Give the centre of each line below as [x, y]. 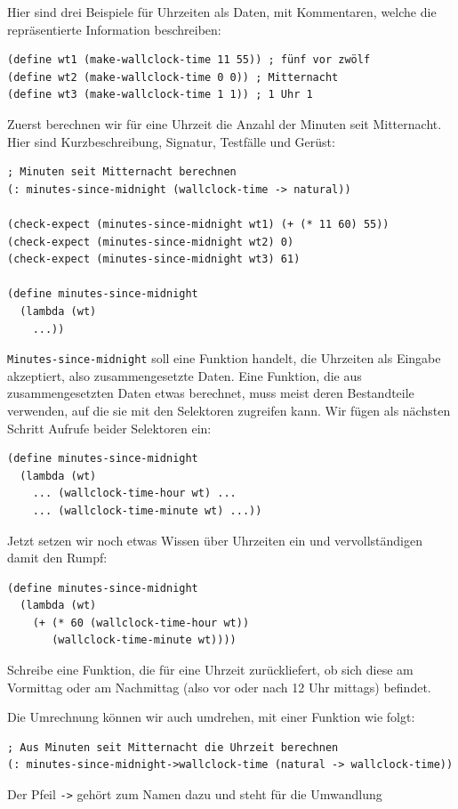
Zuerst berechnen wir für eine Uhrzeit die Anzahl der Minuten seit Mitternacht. [225, 123]
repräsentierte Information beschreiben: [114, 29]
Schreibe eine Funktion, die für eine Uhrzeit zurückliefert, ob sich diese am [210, 670]
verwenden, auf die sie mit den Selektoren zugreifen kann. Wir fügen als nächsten [229, 410]
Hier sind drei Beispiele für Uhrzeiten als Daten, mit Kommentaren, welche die [222, 12]
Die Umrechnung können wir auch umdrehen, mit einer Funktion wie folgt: [211, 717]
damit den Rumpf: [57, 558]
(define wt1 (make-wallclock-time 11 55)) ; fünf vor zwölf [189, 60]
